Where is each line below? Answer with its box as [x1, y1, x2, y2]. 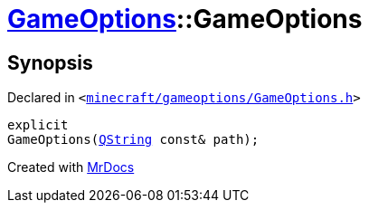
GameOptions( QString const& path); [7, 132, 260, 148]
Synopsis [7, 51, 93, 74]
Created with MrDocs [7, 159, 135, 176]
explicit [7, 118, 69, 133]
